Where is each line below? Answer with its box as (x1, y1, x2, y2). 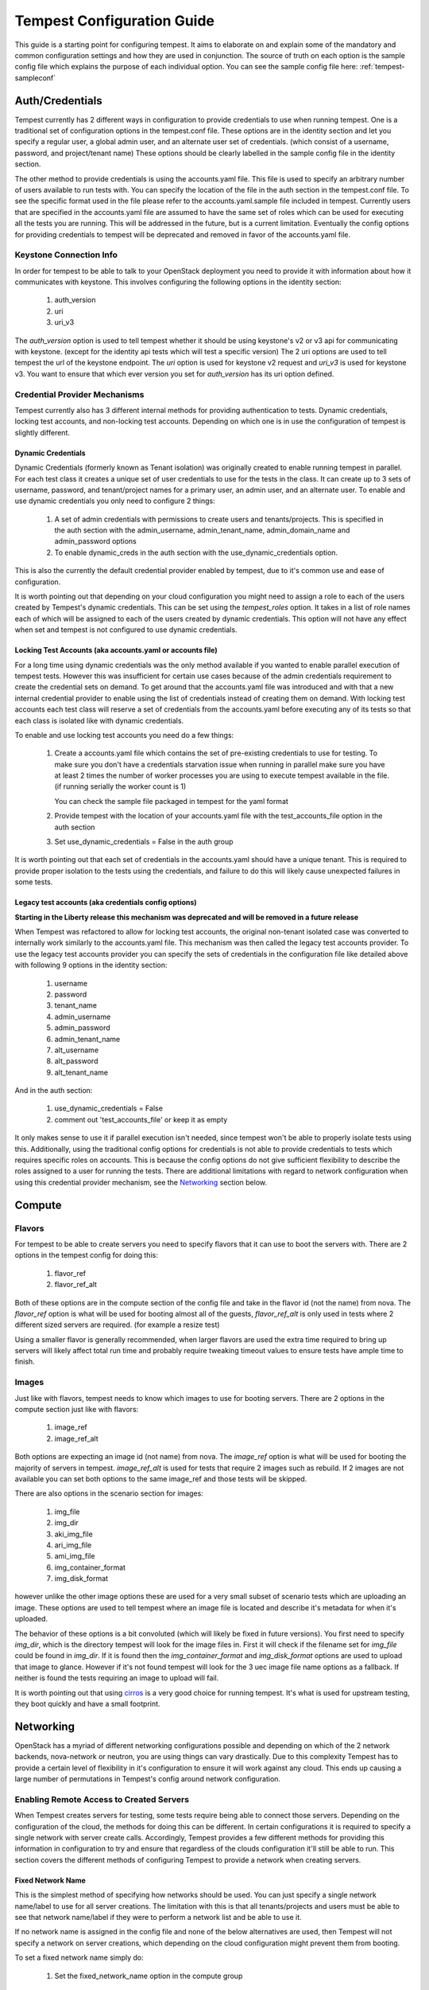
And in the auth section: (14, 1086, 93, 1095)
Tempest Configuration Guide (14, 12, 214, 29)
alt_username (54, 1045, 99, 1055)
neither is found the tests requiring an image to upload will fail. (14, 1673, 219, 1683)
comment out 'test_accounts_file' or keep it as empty (54, 1114, 228, 1124)
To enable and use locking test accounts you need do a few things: (14, 730, 234, 739)
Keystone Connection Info (14, 249, 118, 260)
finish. (14, 1357, 35, 1367)
